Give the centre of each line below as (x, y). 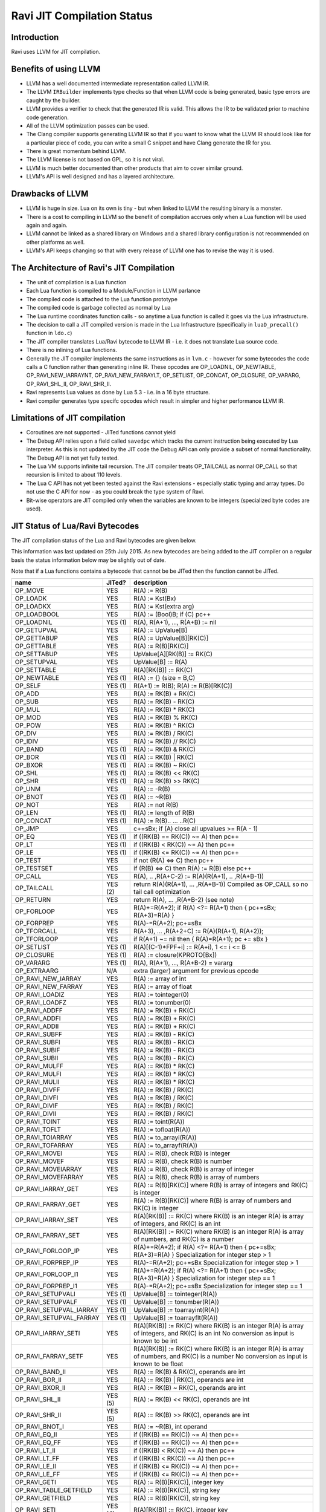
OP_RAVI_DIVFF (37, 1090)
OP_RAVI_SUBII (37, 1058)
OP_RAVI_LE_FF (37, 1475)
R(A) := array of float (163, 987)
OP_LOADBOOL (37, 614)
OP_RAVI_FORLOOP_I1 (46, 1274)
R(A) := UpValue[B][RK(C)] (171, 638)
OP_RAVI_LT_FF (37, 1459)
